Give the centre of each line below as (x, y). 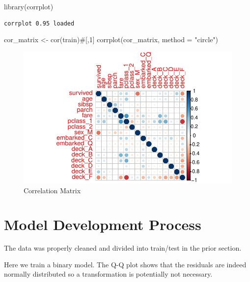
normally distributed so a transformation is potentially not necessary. (108, 274)
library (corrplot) (29, 6)
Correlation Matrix (52, 191)
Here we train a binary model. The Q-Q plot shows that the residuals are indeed (125, 264)
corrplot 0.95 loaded (39, 23)
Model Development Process (103, 224)
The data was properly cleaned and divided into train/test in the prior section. (123, 247)
